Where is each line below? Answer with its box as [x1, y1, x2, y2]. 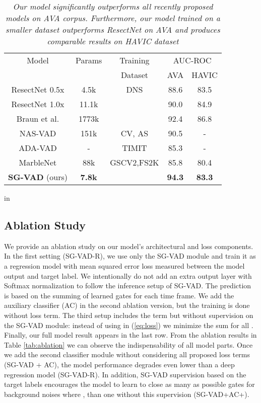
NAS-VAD [19, 127, 56, 139]
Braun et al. [16, 113, 59, 124]
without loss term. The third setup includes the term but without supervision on [4, 309, 253, 320]
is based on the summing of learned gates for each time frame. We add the [4, 290, 234, 300]
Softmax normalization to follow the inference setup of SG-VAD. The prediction [4, 280, 251, 291]
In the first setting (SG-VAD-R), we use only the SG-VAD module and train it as [4, 251, 256, 261]
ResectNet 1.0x [11, 98, 64, 110]
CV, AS [120, 127, 149, 139]
